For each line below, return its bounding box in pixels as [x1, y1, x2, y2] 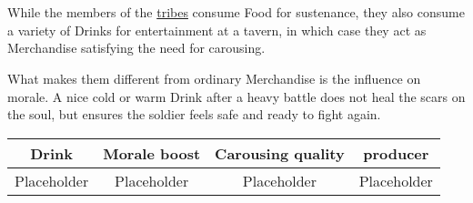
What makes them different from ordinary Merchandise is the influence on [7, 68, 421, 87]
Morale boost [103, 142, 201, 164]
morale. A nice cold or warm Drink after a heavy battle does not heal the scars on [7, 86, 466, 106]
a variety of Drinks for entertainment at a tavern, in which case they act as [7, 20, 427, 39]
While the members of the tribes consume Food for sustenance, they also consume [7, 3, 465, 22]
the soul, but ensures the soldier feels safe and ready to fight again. [7, 105, 381, 124]
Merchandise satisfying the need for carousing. [7, 38, 266, 57]
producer [363, 142, 429, 164]
